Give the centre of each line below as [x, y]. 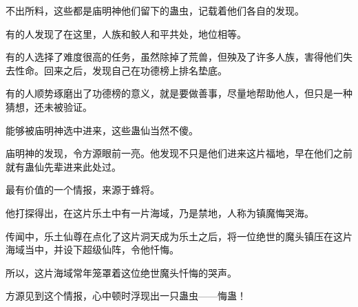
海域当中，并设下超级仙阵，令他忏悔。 [92, 250]
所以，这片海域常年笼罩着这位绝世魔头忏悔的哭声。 [121, 272]
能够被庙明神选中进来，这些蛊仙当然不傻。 [102, 130]
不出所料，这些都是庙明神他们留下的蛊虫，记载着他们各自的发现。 [155, 10]
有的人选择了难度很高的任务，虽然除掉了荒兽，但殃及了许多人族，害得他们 [174, 57]
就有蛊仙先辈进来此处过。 [63, 166]
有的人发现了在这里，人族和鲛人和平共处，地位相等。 [126, 33]
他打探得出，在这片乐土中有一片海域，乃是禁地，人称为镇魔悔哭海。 [160, 212]
